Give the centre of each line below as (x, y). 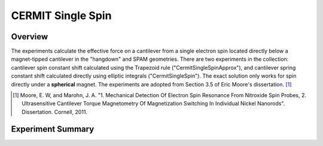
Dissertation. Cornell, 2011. (55, 112)
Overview (30, 37)
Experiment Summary (53, 129)
